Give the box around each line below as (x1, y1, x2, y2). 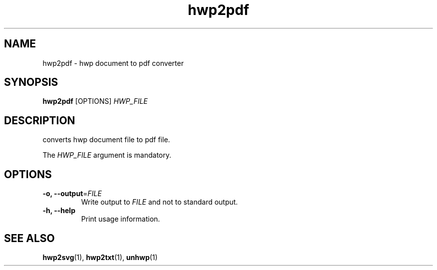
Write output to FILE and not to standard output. (81, 198, 238, 207)
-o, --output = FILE (42, 189, 102, 198)
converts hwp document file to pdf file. (42, 135, 170, 144)
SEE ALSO (4, 232, 55, 245)
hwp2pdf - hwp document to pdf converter (42, 58, 184, 67)
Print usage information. (81, 215, 160, 224)
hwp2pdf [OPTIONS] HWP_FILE (42, 97, 148, 106)
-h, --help (42, 206, 75, 215)
